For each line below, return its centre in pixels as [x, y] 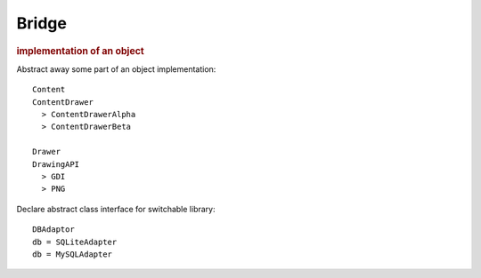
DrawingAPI [56, 164]
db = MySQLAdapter [73, 254]
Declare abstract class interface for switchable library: [116, 209]
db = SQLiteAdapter [75, 242]
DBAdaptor [53, 230]
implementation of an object [80, 51]
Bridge [41, 23]
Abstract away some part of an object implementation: [116, 69]
